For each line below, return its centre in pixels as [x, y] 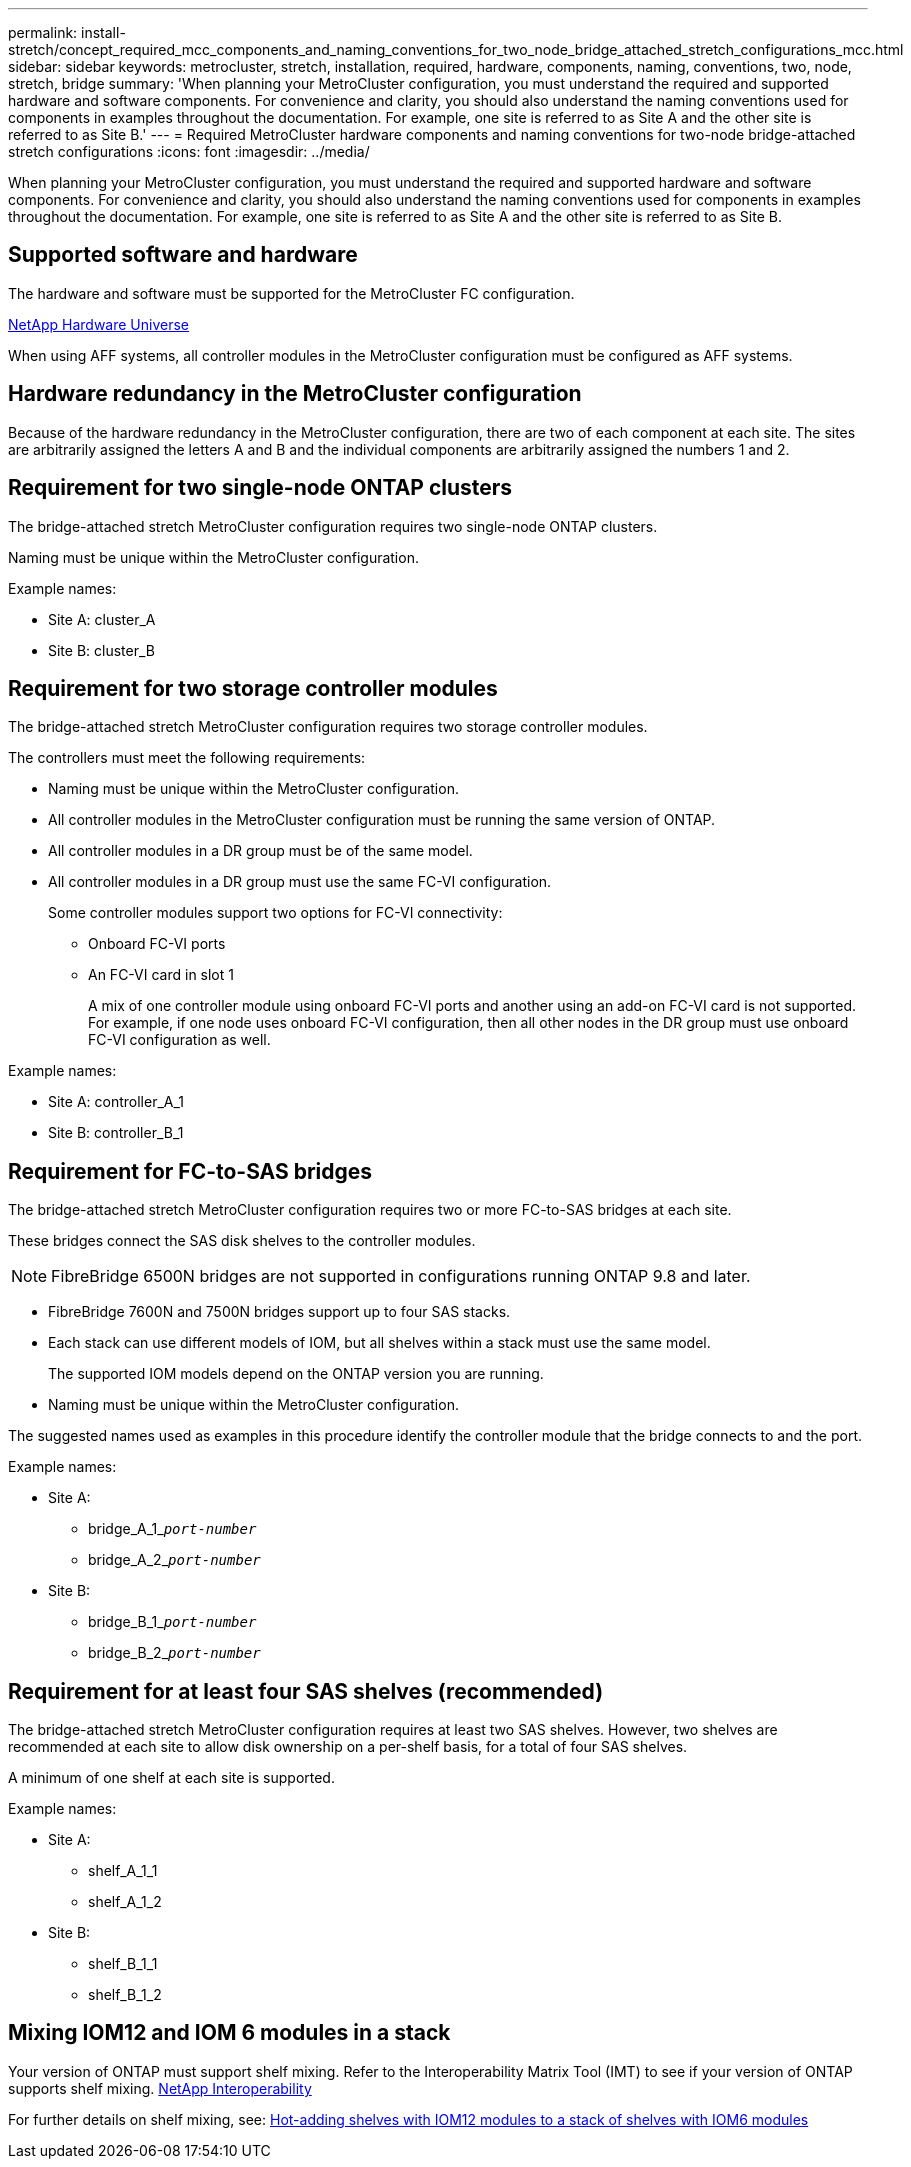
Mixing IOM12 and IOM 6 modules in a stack [229, 2033]
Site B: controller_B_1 [116, 1133]
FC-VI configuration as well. [179, 1040]
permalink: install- [67, 32]
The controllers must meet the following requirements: [187, 758]
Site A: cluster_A [102, 619]
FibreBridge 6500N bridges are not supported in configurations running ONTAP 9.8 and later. [401, 1276]
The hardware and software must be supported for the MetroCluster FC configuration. [291, 293]
